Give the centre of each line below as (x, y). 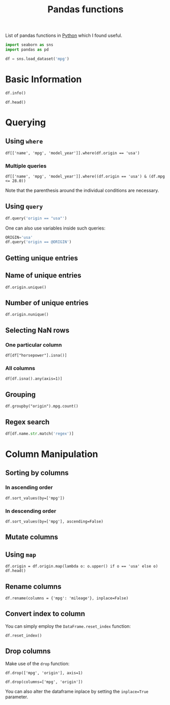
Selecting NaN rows (37, 330)
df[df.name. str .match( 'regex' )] (39, 434)
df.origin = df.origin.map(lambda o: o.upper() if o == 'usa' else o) (82, 566)
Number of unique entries (47, 303)
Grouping (21, 394)
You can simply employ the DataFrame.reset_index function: (68, 626)
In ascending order (29, 488)
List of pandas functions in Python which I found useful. (64, 36)
